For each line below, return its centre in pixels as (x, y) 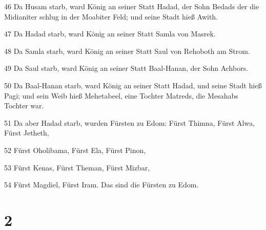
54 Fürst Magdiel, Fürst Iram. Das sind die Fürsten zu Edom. (101, 185)
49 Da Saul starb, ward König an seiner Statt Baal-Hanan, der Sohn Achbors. (126, 68)
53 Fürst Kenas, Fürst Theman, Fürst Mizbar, (77, 167)
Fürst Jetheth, (27, 133)
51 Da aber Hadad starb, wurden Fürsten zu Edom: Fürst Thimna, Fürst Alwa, (130, 122)
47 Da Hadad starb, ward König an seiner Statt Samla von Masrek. (110, 34)
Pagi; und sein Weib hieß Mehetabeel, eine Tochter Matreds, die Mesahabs (121, 95)
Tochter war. (24, 106)
